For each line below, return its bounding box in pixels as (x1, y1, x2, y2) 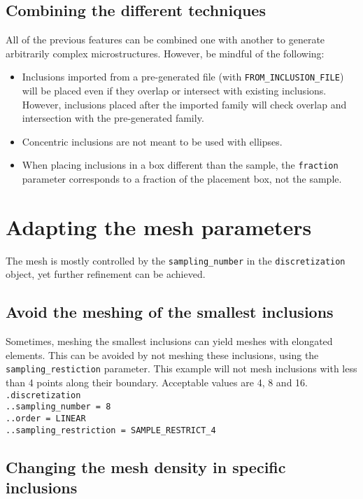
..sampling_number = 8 (6, 402, 111, 412)
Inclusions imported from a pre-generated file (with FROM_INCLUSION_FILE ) (22, 69, 344, 84)
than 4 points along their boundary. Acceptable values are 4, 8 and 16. (6, 375, 308, 390)
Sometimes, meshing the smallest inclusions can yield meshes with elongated (6, 334, 333, 349)
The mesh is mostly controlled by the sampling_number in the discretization (6, 253, 346, 267)
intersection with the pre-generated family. (22, 111, 204, 125)
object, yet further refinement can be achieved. (6, 267, 206, 281)
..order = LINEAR (6, 414, 86, 423)
